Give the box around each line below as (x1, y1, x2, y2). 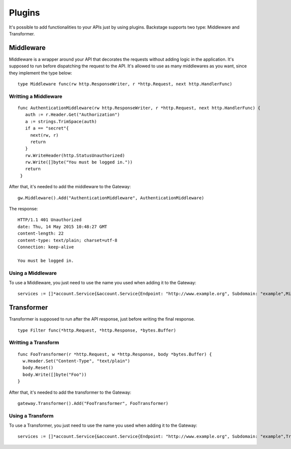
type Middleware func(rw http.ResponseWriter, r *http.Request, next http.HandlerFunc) (17, 81, 233, 87)
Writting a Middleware (9, 93, 63, 99)
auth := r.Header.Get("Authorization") (25, 112, 120, 117)
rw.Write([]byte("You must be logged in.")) (25, 160, 133, 165)
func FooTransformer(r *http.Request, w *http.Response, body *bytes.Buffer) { (17, 352, 212, 357)
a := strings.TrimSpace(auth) (25, 119, 97, 124)
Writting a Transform (9, 339, 59, 346)
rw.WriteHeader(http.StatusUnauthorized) (25, 153, 126, 158)
